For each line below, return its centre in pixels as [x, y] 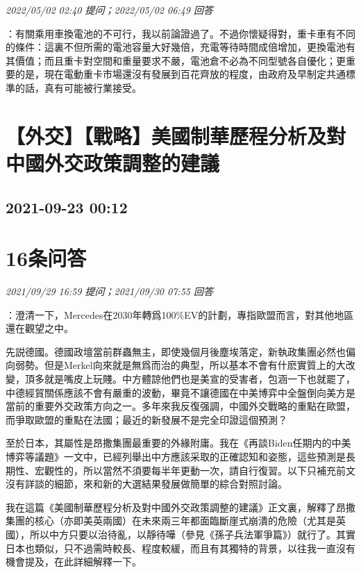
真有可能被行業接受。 [93, 87]
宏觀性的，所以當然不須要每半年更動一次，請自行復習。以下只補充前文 [195, 470]
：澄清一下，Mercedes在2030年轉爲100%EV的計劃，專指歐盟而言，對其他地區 [180, 314]
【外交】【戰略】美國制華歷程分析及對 [176, 135]
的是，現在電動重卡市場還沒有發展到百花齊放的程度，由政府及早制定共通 [180, 74]
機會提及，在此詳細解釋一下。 [74, 562]
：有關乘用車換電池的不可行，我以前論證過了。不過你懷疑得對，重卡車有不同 [180, 33]
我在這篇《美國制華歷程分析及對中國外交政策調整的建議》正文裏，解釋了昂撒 [180, 507]
